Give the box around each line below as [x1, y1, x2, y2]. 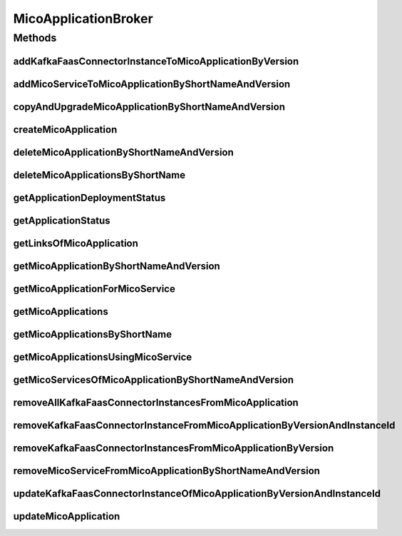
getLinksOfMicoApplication [13, 237, 139, 249]
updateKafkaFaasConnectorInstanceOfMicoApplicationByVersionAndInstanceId [13, 487, 381, 500]
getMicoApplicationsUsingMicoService [13, 350, 192, 363]
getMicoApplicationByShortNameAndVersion [13, 260, 220, 272]
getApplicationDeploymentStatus [13, 191, 166, 203]
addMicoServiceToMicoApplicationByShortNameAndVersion [13, 78, 291, 90]
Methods [13, 31, 57, 44]
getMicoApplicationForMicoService [13, 283, 176, 295]
